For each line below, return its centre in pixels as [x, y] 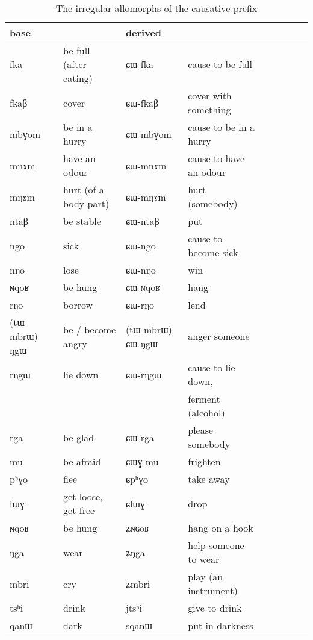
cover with [210, 96]
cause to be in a [222, 127]
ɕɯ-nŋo [141, 270]
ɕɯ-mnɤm [146, 165]
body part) [86, 203]
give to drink [215, 608]
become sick [213, 252]
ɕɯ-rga [140, 437]
